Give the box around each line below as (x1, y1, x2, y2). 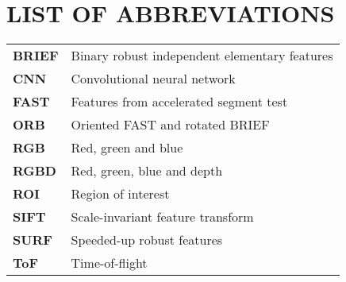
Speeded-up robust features (71, 230, 223, 249)
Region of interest (71, 184, 170, 203)
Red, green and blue (71, 138, 183, 157)
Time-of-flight (71, 253, 148, 272)
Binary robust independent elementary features (71, 46, 333, 65)
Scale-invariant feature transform (71, 207, 254, 226)
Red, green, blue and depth (71, 161, 223, 180)
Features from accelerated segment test (71, 92, 288, 111)
